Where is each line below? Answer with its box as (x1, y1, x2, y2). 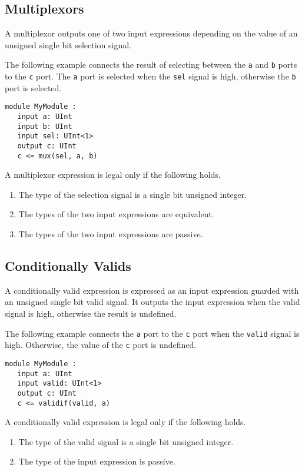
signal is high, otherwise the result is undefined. (5, 307, 177, 319)
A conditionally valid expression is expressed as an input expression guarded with (5, 284, 299, 296)
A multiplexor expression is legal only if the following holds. (5, 168, 221, 181)
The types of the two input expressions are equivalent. (18, 208, 214, 220)
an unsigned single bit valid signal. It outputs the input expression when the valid (5, 296, 300, 308)
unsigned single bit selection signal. (5, 38, 131, 51)
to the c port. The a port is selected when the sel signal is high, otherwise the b (5, 70, 296, 82)
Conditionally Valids (5, 257, 131, 274)
